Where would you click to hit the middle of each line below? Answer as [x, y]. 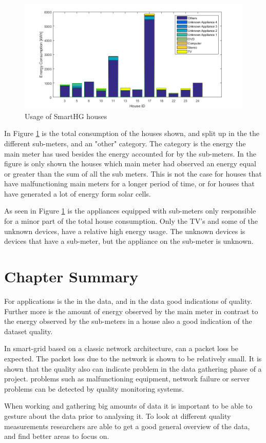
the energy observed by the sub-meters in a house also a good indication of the [128, 321]
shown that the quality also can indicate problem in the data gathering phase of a [133, 368]
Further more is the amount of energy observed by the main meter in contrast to [131, 311]
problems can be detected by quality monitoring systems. [94, 388]
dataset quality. [28, 331]
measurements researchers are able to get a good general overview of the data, [127, 426]
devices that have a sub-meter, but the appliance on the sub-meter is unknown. [129, 241]
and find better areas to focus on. [57, 436]
